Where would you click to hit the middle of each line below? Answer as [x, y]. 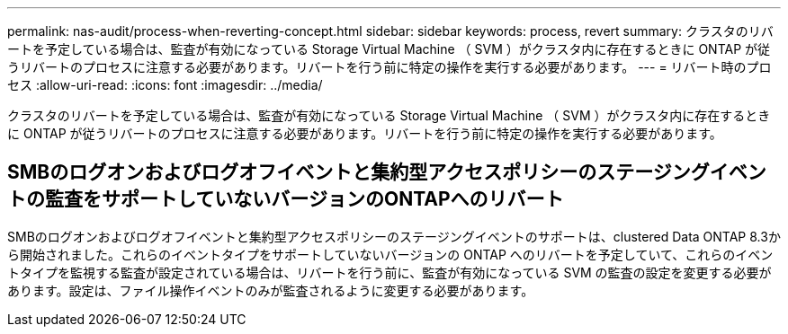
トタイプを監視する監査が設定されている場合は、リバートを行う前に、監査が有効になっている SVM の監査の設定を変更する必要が [390, 272]
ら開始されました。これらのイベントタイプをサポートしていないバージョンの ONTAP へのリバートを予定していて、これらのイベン [390, 254]
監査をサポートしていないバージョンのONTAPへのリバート [304, 199]
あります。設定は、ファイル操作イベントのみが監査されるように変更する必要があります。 [271, 290]
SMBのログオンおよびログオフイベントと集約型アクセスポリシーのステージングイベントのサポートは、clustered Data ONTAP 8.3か [394, 236]
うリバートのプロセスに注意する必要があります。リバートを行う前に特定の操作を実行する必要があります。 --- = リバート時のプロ [390, 67]
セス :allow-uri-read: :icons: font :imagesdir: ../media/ [165, 85]
